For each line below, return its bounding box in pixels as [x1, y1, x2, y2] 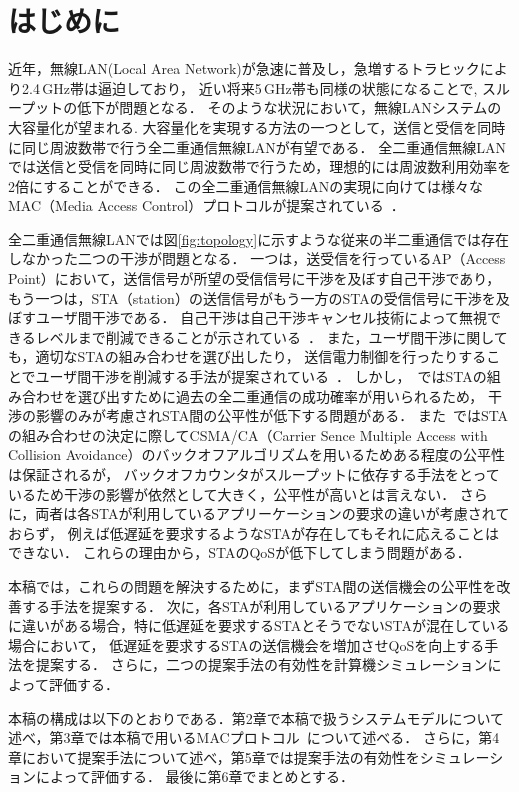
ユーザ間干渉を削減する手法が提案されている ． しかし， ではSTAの [35, 366, 487, 387]
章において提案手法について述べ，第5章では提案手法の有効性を [8, 746, 420, 767]
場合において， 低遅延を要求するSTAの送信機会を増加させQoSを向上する [8, 634, 485, 655]
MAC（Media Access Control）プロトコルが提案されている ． [8, 195, 405, 216]
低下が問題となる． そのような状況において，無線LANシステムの [77, 97, 502, 118]
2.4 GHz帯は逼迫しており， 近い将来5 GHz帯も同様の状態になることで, [21, 77, 478, 98]
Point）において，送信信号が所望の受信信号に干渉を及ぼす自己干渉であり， [8, 268, 501, 289]
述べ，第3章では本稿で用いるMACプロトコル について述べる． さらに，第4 [8, 727, 500, 748]
